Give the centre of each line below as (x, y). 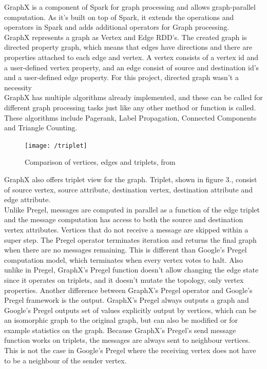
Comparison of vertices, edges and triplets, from (100, 162)
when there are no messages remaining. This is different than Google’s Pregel (126, 250)
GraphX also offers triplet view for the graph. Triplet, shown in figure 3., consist (131, 179)
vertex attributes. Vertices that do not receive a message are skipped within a (126, 229)
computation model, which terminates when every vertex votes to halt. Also (124, 259)
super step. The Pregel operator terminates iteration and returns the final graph (130, 239)
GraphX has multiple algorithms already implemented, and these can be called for (133, 97)
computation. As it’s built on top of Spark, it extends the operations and (119, 17)
